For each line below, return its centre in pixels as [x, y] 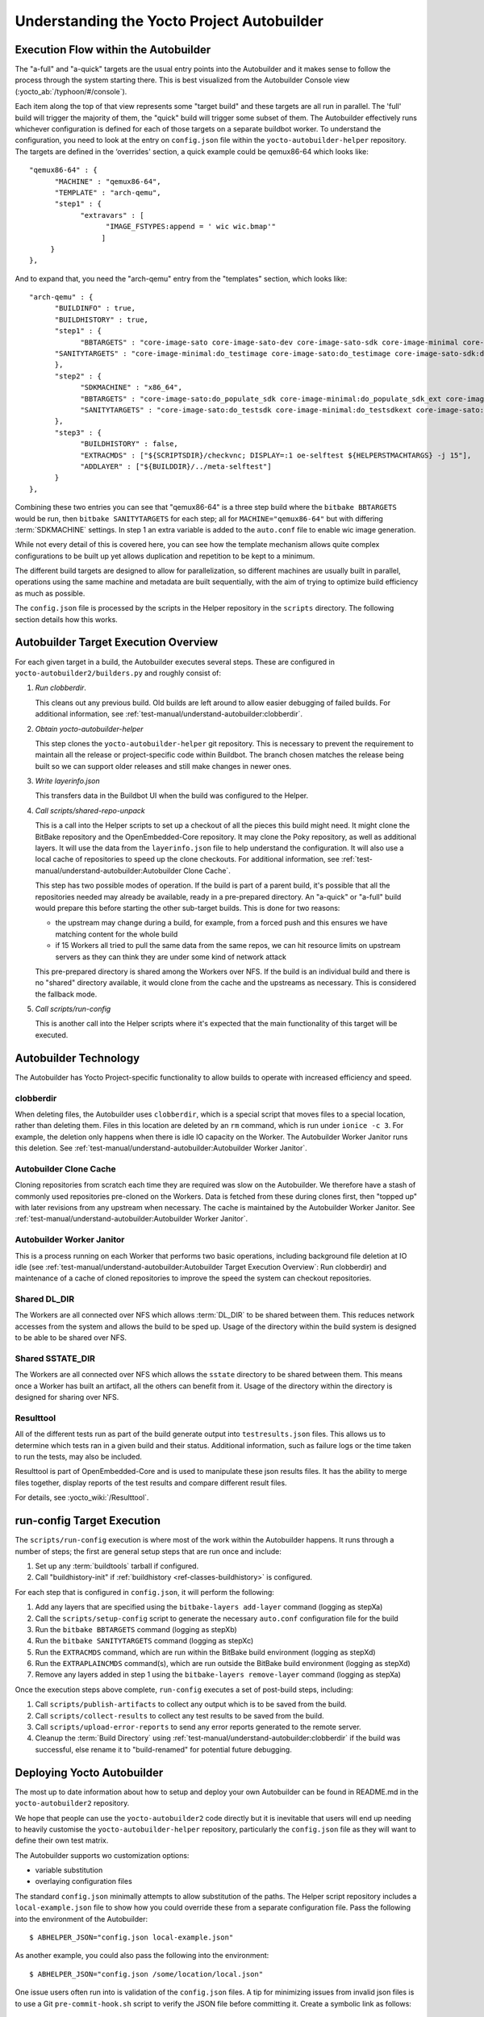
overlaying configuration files [83, 1881]
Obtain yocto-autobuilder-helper [90, 729]
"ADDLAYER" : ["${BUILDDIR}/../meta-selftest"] [176, 466]
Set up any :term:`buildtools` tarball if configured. [117, 1566]
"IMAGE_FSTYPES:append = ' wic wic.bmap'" [190, 227]
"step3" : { [78, 432]
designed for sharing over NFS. [67, 1397]
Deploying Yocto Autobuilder [89, 1772]
